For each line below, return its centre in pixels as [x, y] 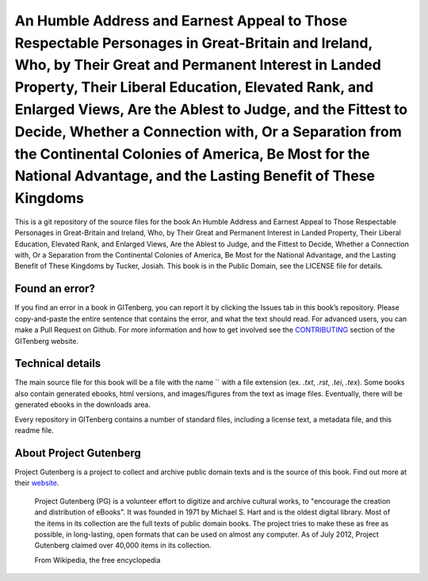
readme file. [34, 430]
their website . [37, 483]
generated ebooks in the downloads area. [82, 405]
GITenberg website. [47, 341]
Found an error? [55, 289]
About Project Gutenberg [78, 453]
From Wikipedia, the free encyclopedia [97, 560]
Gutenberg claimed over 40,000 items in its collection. [123, 545]
